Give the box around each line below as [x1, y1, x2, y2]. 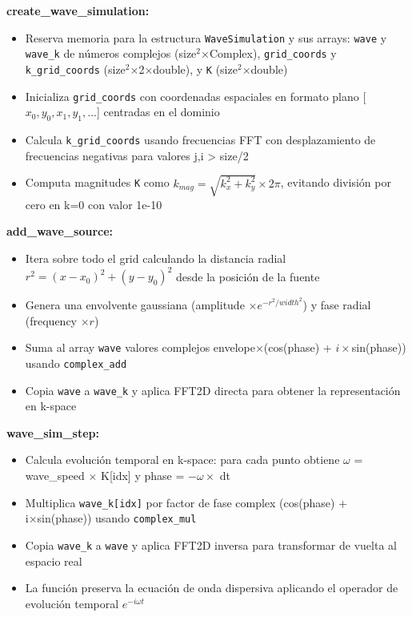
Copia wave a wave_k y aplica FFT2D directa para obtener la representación [25, 381, 401, 398]
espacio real [25, 552, 82, 569]
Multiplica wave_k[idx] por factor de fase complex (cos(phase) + [25, 494, 348, 510]
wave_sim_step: [6, 424, 99, 441]
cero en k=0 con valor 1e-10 [25, 196, 162, 212]
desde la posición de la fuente [175, 268, 320, 284]
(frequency [25, 312, 78, 329]
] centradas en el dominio [96, 103, 220, 120]
